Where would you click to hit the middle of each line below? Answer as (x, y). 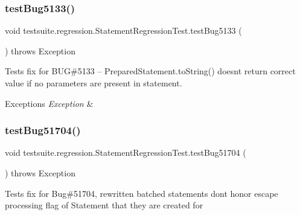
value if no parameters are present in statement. (94, 83)
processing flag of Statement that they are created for (104, 205)
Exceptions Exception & (49, 103)
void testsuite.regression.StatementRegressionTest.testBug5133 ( (123, 30)
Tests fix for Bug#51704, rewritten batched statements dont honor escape (142, 193)
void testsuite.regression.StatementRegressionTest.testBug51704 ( (126, 152)
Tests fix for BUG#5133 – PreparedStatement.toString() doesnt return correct (150, 71)
